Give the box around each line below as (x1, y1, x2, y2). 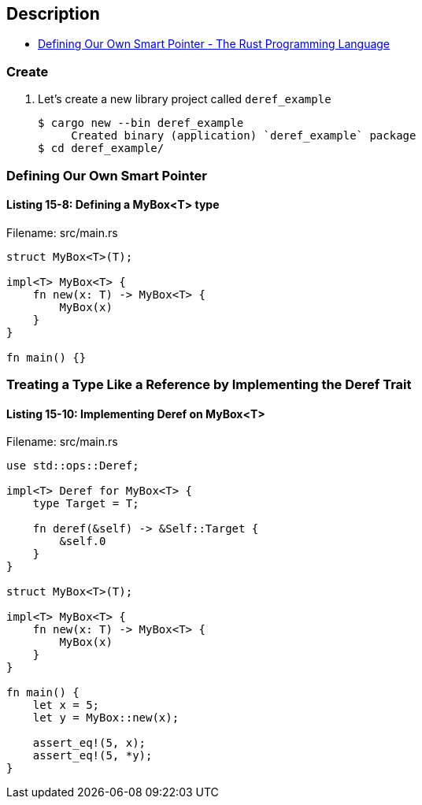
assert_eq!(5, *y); (32, 749, 153, 762)
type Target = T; (32, 497, 139, 510)
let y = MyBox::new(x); (32, 711, 180, 725)
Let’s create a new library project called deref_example (38, 92, 331, 106)
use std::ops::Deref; (6, 459, 139, 473)
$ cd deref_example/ (38, 142, 165, 155)
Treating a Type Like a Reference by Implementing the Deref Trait (6, 377, 412, 393)
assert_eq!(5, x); (32, 736, 146, 750)
